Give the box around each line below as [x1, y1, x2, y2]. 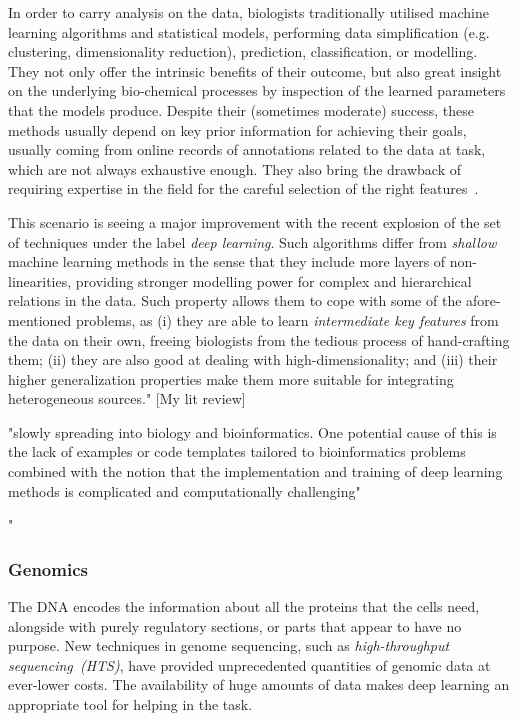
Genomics [8, 556, 88, 581]
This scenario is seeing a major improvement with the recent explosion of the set [8, 211, 502, 232]
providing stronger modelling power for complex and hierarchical [75, 270, 472, 291]
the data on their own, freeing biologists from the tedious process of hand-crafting [8, 329, 510, 350]
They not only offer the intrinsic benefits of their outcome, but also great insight [8, 60, 502, 81]
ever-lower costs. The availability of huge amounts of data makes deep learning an [8, 674, 510, 695]
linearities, [8, 270, 72, 291]
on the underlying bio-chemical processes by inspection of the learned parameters [8, 80, 506, 101]
